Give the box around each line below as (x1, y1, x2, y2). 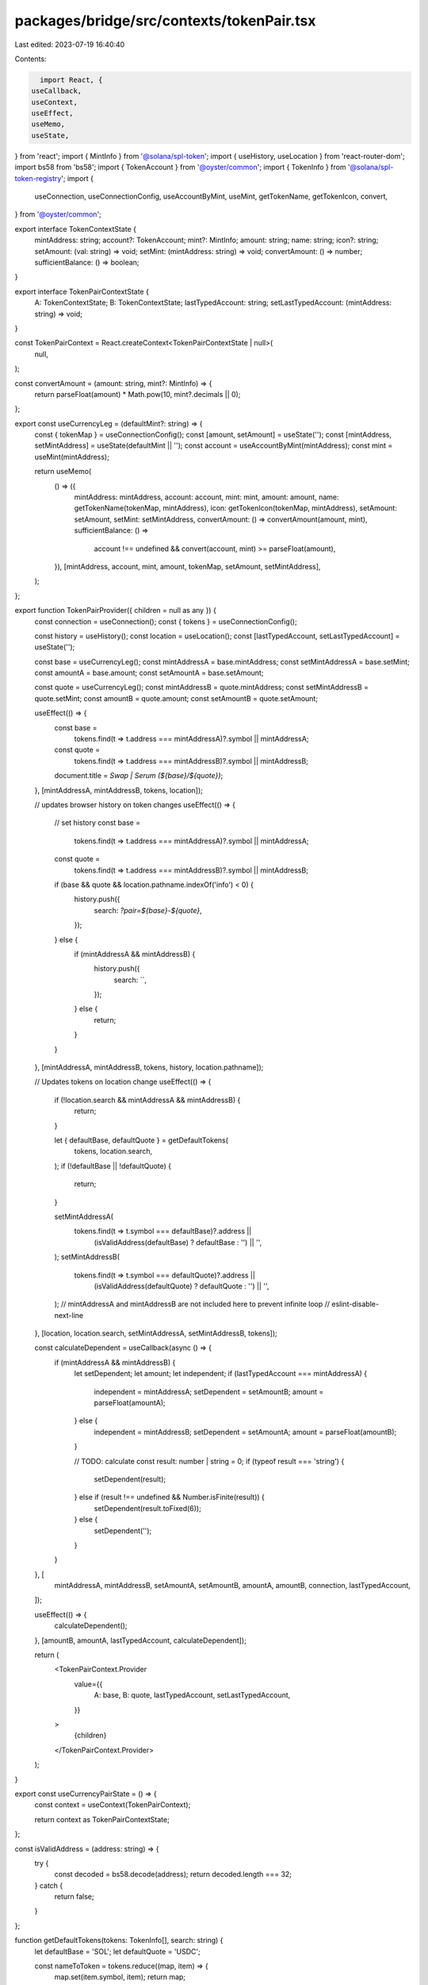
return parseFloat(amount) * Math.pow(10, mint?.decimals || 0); (34, 389, 241, 399)
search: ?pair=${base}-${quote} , (94, 905, 202, 915)
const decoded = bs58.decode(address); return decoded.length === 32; (54, 1870, 292, 1879)
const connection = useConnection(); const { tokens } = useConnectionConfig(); (34, 616, 297, 626)
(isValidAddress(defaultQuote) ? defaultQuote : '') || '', (94, 1281, 269, 1290)
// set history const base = (54, 818, 141, 827)
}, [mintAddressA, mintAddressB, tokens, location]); (34, 785, 204, 795)
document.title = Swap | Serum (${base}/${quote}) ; (54, 771, 224, 781)
